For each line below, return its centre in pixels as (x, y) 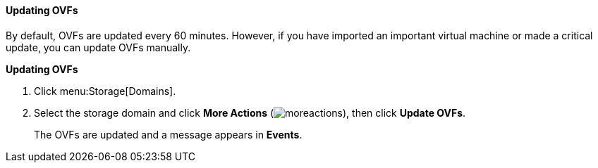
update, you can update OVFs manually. (98, 47)
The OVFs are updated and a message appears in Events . (168, 134)
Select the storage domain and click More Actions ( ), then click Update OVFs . (250, 112)
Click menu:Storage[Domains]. (105, 91)
